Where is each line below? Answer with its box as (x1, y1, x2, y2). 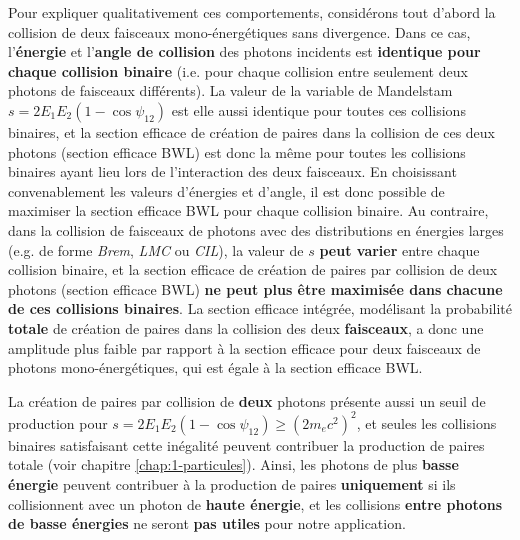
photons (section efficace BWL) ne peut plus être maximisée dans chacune (8, 278, 503, 299)
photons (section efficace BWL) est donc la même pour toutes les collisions (8, 141, 466, 162)
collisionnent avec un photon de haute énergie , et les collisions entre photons (8, 493, 503, 514)
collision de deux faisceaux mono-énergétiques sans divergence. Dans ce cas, (8, 21, 471, 42)
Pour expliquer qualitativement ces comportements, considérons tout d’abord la (8, 2, 496, 22)
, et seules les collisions (356, 412, 497, 433)
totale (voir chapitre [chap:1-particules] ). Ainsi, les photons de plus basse (8, 454, 459, 475)
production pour (8, 412, 108, 433)
